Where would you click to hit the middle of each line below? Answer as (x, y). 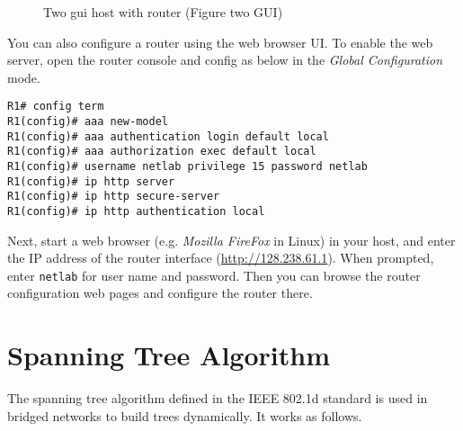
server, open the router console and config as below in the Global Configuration (225, 60)
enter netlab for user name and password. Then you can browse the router (214, 275)
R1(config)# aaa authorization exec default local (162, 152)
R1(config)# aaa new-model (88, 122)
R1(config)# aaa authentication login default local (168, 136)
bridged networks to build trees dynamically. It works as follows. (185, 415)
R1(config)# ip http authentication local (136, 211)
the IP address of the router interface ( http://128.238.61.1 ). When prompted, (221, 258)
